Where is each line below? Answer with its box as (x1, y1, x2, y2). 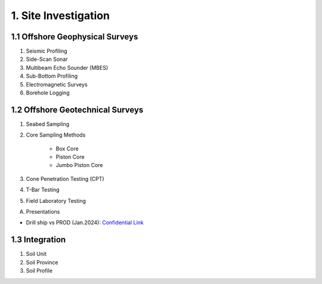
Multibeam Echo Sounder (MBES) (26, 64, 109, 71)
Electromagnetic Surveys (26, 81, 88, 88)
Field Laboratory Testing (26, 197, 86, 204)
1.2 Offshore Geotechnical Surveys (11, 104, 144, 115)
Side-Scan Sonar (26, 55, 68, 63)
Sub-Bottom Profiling (26, 72, 78, 80)
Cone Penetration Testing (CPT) (26, 175, 104, 182)
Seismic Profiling (26, 48, 68, 55)
